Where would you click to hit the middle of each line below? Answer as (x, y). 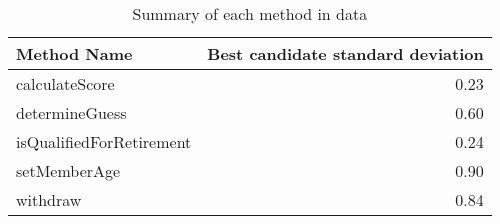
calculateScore (65, 83)
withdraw (49, 199)
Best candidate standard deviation (345, 53)
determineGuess (71, 112)
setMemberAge (68, 170)
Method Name (74, 53)
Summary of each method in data (250, 13)
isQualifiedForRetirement (104, 141)
